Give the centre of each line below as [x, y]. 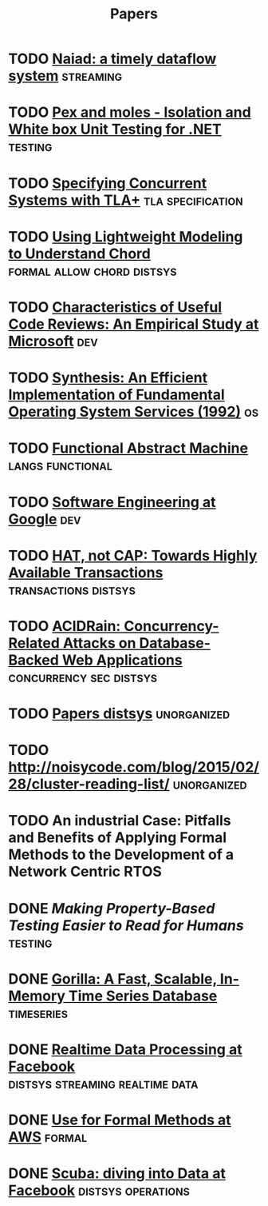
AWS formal [48, 1137]
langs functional [61, 465]
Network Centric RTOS [85, 872]
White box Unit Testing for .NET [115, 130]
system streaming [65, 76]
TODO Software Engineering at [112, 502]
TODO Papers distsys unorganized [119, 714]
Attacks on [99, 643]
